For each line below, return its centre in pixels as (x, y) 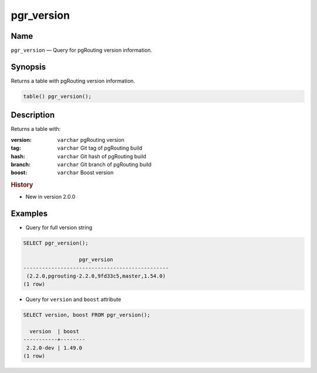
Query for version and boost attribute (73, 300)
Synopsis (28, 67)
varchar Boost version (85, 172)
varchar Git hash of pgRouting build (102, 156)
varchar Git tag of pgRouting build (100, 148)
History (22, 185)
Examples (29, 214)
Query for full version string (59, 228)
